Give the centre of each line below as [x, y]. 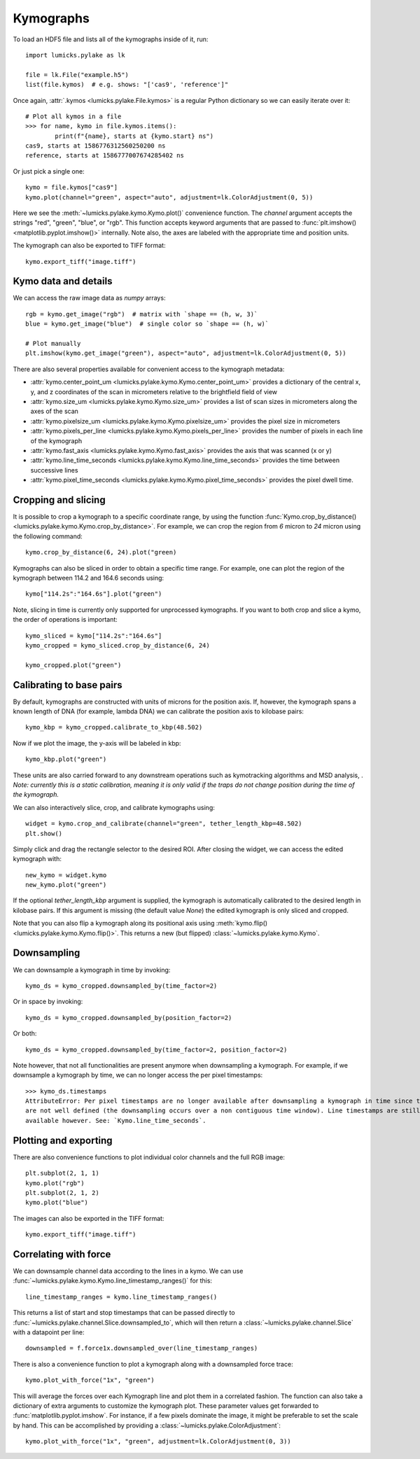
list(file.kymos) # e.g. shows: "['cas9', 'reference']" [127, 85]
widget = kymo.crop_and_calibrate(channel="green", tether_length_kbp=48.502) [164, 824]
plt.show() [44, 833]
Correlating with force [62, 1254]
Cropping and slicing [59, 500]
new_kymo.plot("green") [66, 885]
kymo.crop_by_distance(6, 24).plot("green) [101, 552]
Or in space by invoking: [48, 1002]
